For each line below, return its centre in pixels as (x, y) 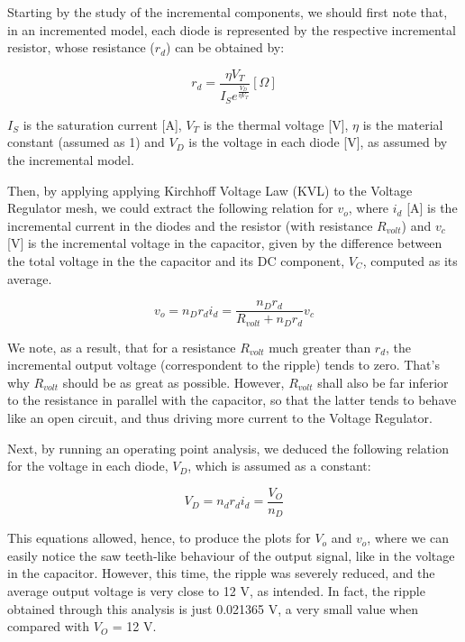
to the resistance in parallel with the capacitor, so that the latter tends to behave (232, 400)
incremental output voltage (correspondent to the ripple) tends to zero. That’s (223, 365)
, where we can (408, 538)
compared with (49, 626)
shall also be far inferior (383, 382)
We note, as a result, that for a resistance (122, 347)
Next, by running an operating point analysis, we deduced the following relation (228, 448)
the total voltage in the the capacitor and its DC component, (176, 260)
